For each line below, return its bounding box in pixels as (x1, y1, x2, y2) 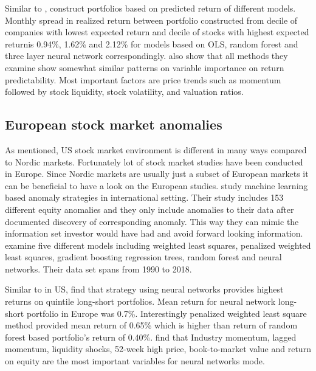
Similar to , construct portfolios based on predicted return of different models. (5, 2, 296, 14)
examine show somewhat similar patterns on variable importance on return (5, 61, 284, 74)
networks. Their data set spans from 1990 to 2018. (5, 262, 192, 275)
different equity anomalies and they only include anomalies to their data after (5, 203, 294, 215)
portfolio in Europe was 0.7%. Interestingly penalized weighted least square (26, 307, 307, 319)
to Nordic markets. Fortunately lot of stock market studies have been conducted (5, 155, 303, 168)
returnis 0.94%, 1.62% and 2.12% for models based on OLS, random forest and (5, 37, 298, 50)
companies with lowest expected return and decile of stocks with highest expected (5, 26, 309, 38)
